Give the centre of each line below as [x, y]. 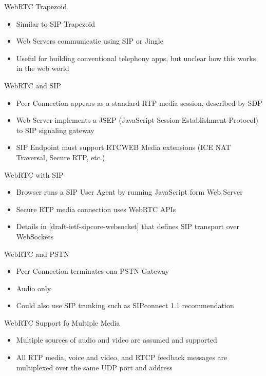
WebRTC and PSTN [37, 253]
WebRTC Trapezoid [35, 6]
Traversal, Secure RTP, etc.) [61, 157]
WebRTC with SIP [34, 174]
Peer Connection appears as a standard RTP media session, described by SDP [139, 102]
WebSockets [35, 236]
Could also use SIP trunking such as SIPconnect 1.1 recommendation [125, 305]
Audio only [34, 288]
